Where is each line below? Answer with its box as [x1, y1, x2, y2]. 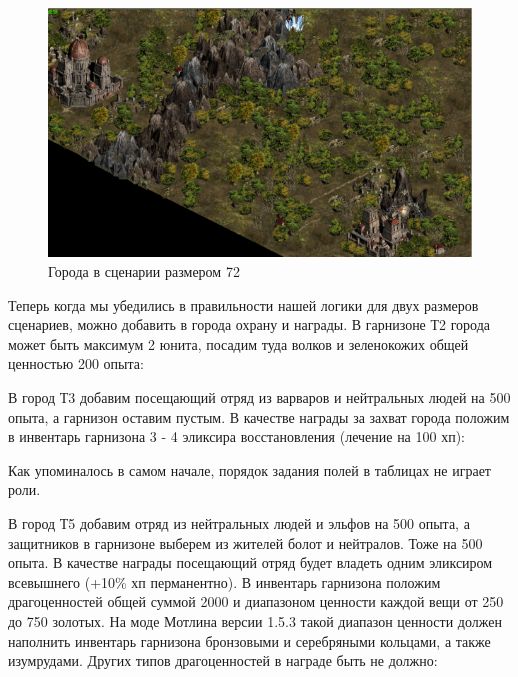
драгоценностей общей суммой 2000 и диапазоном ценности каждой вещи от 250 [8, 591, 504, 612]
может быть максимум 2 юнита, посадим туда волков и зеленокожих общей [8, 333, 469, 354]
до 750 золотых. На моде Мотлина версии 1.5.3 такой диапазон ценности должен [8, 610, 502, 631]
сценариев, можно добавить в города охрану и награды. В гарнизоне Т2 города [8, 314, 491, 335]
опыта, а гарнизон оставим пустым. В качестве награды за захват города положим [8, 406, 510, 427]
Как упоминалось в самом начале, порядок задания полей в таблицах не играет [8, 459, 491, 480]
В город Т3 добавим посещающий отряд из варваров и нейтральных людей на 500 [8, 387, 511, 408]
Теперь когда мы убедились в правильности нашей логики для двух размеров [8, 294, 479, 315]
